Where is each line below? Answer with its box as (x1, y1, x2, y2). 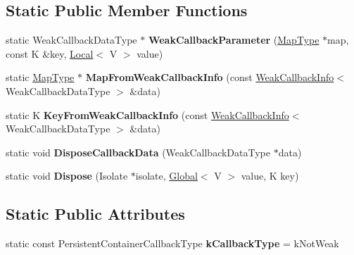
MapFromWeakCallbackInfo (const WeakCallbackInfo (85, 70, 334, 85)
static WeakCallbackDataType (6, 32, 137, 47)
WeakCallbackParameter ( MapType (148, 32, 320, 47)
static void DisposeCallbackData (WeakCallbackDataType (6, 144, 270, 159)
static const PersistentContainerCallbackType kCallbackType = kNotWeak (6, 236, 339, 251)
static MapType (6, 70, 75, 85)
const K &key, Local (6, 46, 94, 61)
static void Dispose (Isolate (6, 168, 128, 183)
